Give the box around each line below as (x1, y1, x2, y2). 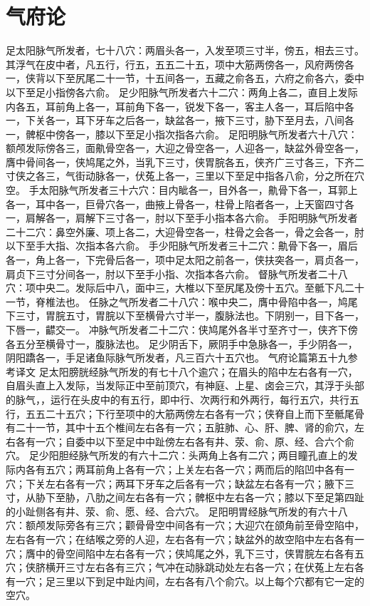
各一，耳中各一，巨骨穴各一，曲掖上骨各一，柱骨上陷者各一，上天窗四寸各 (6, 196, 354, 211)
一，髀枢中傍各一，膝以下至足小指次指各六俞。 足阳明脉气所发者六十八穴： (6, 126, 358, 141)
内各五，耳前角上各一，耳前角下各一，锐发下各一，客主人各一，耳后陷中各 (6, 98, 354, 113)
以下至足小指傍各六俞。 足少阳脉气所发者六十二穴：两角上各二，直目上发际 (6, 84, 358, 99)
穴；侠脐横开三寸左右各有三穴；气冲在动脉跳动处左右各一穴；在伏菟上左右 (6, 560, 354, 575)
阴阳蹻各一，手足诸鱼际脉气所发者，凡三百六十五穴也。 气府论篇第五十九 (6, 350, 348, 365)
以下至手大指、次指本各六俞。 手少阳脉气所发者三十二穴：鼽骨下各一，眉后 (6, 238, 358, 253)
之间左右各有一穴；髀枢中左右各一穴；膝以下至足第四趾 (105, 490, 364, 505)
